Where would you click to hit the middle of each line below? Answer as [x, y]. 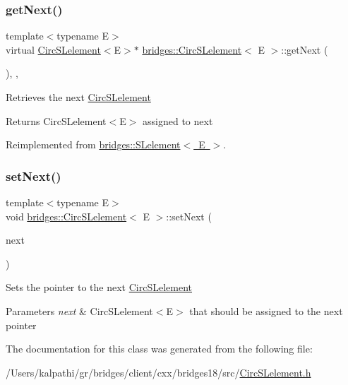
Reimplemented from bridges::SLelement [93, 144]
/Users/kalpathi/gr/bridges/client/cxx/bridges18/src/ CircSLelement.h [158, 372]
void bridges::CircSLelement [66, 216]
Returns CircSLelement [56, 120]
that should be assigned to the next [266, 310]
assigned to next [178, 120]
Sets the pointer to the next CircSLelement [99, 287]
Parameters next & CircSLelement [79, 310]
